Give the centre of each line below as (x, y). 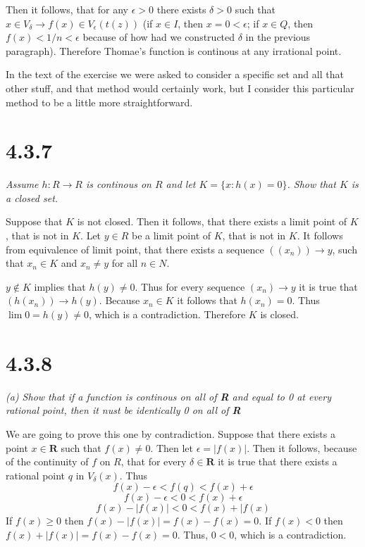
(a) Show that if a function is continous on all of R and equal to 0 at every (169, 396)
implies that (60, 286)
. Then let (172, 447)
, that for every (154, 461)
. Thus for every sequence (190, 286)
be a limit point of (172, 235)
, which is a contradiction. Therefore (167, 314)
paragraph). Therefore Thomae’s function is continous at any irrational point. (174, 50)
